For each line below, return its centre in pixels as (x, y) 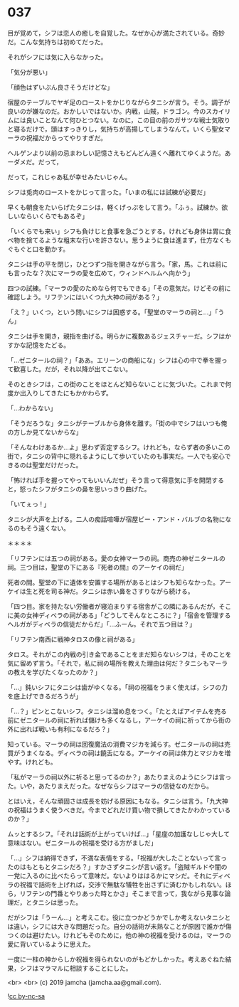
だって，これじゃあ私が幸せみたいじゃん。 (69, 177)
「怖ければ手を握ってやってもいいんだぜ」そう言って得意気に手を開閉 (110, 480)
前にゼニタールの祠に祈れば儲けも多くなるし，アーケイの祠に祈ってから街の (119, 720)
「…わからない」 (32, 408)
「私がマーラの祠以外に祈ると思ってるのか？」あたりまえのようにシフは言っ (119, 777)
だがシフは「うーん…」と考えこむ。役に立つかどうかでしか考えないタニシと (119, 917)
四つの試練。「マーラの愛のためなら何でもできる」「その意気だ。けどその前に (119, 288)
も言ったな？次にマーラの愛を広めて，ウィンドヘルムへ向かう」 (101, 273)
